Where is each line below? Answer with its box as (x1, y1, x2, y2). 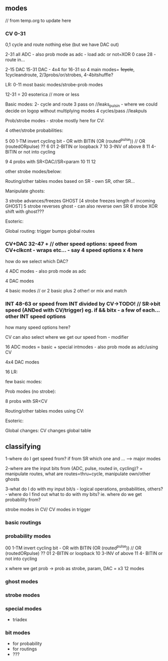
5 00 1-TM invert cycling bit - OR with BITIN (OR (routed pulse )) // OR (5, 137, 145, 144)
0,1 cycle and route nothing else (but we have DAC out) (5, 41, 120, 47)
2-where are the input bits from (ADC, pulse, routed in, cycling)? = (5, 465, 143, 471)
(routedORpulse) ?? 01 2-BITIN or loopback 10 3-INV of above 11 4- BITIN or (5, 550, 163, 556)
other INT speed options (5, 313, 66, 320)
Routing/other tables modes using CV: (5, 408, 84, 414)
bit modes (5, 629, 30, 636)
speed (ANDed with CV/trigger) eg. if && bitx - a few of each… (5, 307, 160, 314)
